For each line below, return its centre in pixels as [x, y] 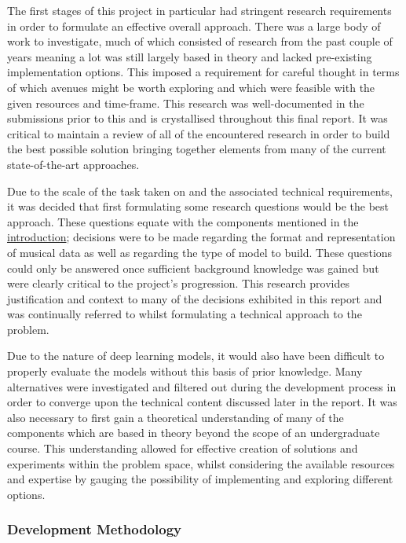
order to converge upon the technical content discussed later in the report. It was [202, 402]
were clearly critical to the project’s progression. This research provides [178, 283]
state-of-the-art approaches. [73, 164]
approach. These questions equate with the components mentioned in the [183, 221]
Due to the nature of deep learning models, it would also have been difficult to [196, 356]
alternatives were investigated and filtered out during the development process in [202, 386]
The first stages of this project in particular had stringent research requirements [199, 10]
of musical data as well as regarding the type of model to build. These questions [200, 252]
